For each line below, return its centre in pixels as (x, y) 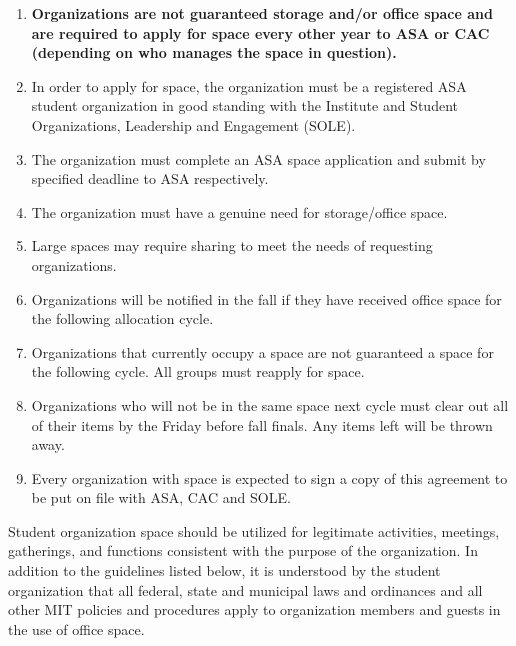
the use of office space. (76, 628)
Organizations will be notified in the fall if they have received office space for (266, 298)
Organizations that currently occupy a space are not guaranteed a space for (262, 351)
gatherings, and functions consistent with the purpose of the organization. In (243, 550)
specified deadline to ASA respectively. (150, 178)
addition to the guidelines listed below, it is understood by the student (224, 570)
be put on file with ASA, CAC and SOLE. (161, 497)
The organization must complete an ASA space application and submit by (258, 158)
